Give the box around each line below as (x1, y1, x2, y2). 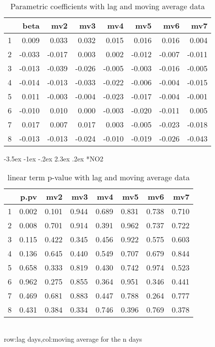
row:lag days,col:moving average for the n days (4, 334, 142, 344)
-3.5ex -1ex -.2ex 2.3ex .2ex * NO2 (4, 154, 104, 163)
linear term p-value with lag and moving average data (7, 171, 190, 183)
